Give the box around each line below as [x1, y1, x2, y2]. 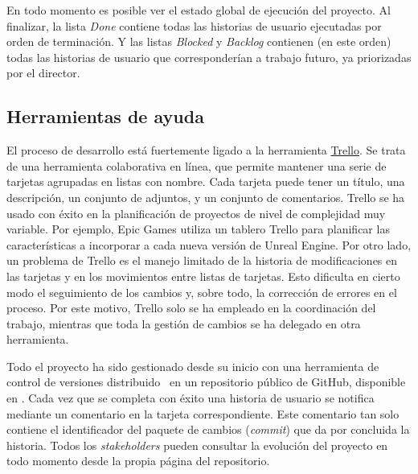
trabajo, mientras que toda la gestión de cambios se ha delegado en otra [6, 315, 361, 332]
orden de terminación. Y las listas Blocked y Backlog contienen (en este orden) [6, 33, 391, 50]
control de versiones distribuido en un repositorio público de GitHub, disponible [6, 373, 406, 390]
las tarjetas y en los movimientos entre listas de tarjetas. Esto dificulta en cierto [6, 267, 400, 284]
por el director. [6, 64, 80, 81]
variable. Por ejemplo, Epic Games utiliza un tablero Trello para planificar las [6, 221, 390, 237]
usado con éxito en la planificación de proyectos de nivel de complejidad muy [6, 204, 386, 221]
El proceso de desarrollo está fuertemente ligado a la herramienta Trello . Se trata [6, 142, 406, 159]
